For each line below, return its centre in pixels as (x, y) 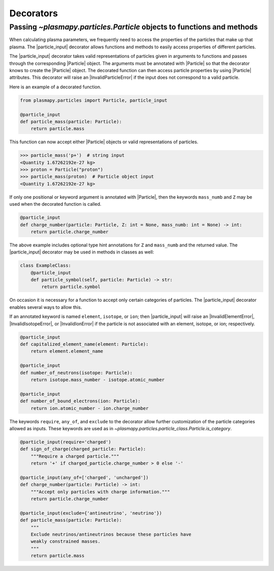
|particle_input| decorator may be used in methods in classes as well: (82, 252)
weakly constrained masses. (66, 542)
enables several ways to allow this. (46, 307)
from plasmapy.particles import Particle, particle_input (94, 100)
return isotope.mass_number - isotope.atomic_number (98, 379)
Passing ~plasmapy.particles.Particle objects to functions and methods (134, 27)
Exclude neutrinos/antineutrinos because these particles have (111, 534)
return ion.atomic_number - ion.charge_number (90, 408)
